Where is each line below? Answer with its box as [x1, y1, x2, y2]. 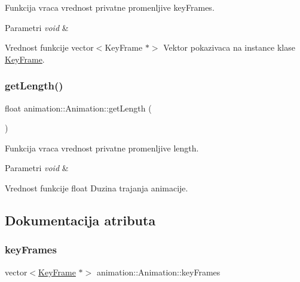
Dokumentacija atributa [5, 210, 156, 229]
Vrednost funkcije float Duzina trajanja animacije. [5, 181, 188, 194]
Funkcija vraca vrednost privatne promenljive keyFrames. [5, 1, 215, 13]
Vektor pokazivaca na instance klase [163, 41, 295, 54]
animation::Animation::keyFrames [96, 265, 221, 278]
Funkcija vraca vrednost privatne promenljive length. [5, 141, 199, 154]
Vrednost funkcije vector [5, 41, 94, 54]
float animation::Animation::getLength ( [5, 101, 152, 114]
